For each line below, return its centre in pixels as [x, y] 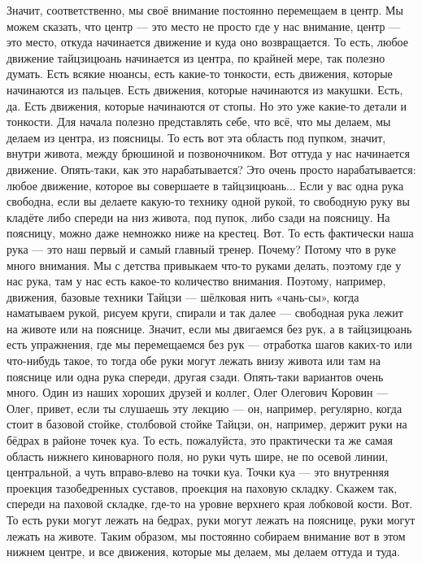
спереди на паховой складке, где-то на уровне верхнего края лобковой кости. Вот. [210, 504]
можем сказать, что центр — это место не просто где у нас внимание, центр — [204, 26]
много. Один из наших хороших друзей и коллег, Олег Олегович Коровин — [198, 392]
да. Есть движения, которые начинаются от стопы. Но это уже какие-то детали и [207, 105]
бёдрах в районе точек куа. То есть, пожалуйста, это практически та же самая [200, 440]
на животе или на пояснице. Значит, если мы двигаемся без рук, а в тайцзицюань [209, 328]
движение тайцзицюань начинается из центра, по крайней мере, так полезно [196, 57]
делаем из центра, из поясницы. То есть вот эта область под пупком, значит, [196, 137]
